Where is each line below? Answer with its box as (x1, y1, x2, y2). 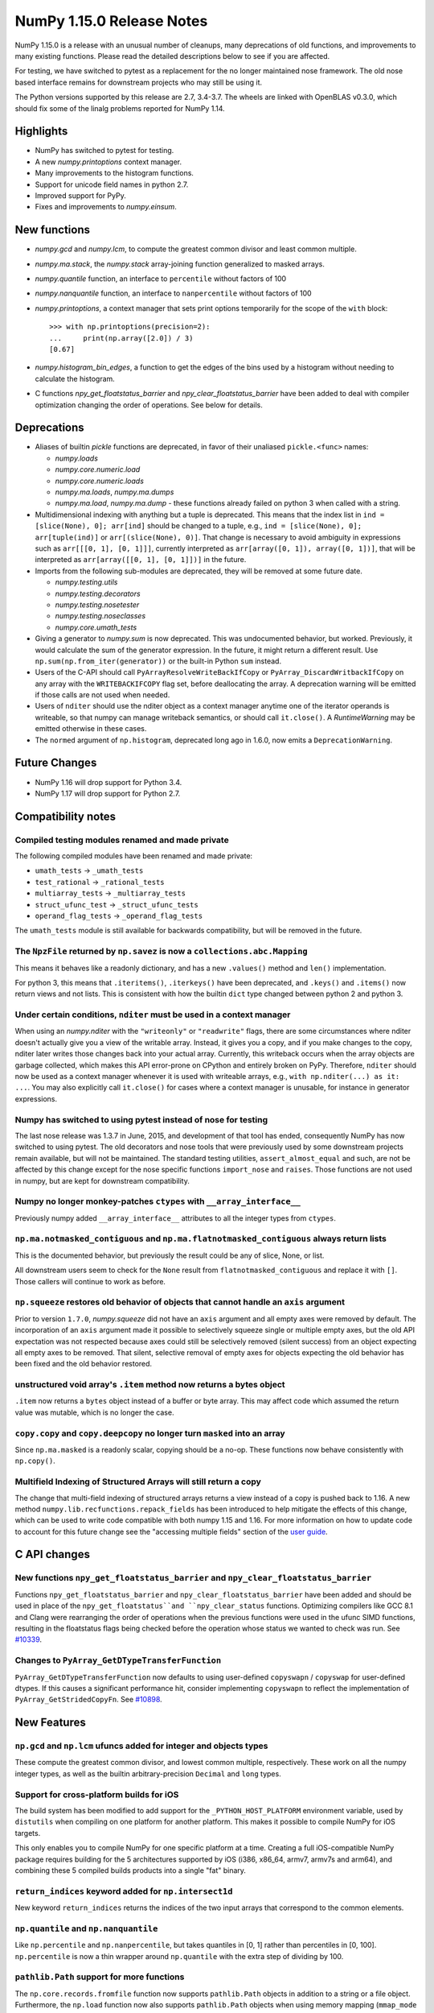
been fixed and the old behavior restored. (14, 1359, 153, 1369)
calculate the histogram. (35, 374, 116, 383)
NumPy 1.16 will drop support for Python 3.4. (35, 777, 182, 787)
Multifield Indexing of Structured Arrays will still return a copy (14, 1476, 261, 1487)
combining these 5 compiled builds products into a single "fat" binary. (14, 1865, 247, 1875)
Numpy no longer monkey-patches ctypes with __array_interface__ (14, 1196, 301, 1207)
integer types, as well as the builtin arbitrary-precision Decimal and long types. (14, 1768, 281, 1779)
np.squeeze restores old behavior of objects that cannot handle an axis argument (14, 1296, 346, 1308)
